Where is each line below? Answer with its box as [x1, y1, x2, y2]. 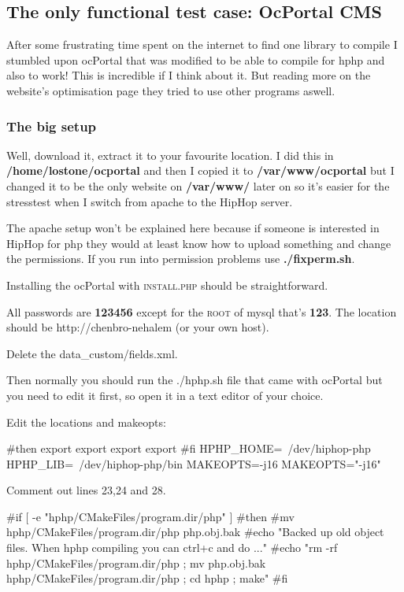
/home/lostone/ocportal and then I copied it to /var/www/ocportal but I [6, 162, 395, 179]
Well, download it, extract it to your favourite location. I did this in [6, 146, 334, 163]
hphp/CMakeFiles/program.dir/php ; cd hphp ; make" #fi [6, 570, 288, 586]
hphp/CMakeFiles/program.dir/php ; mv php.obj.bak [6, 554, 266, 571]
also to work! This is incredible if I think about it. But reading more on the [6, 67, 371, 83]
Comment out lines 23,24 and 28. [6, 482, 166, 498]
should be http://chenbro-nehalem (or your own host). [6, 319, 269, 335]
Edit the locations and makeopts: [6, 413, 166, 430]
